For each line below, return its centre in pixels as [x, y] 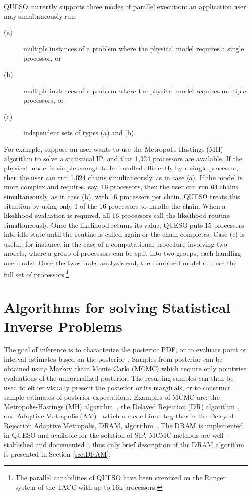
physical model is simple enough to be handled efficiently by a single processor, [121, 168]
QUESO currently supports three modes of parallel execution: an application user [125, 6]
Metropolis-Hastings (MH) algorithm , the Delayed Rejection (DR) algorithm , [122, 406]
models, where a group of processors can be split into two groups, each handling [123, 253]
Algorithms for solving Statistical [117, 307]
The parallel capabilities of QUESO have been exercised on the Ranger [121, 477]
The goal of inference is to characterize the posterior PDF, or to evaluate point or [125, 349]
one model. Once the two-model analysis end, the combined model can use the [120, 263]
